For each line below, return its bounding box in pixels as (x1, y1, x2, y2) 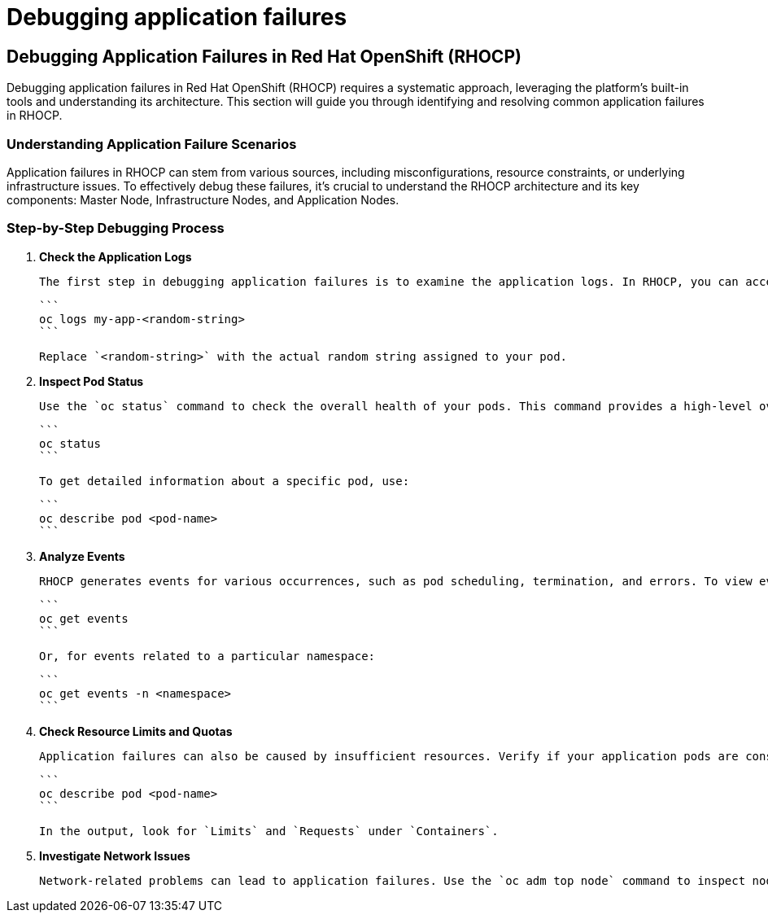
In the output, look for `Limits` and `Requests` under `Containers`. (39, 824, 499, 838)
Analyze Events (39, 549, 125, 563)
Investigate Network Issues (39, 848, 190, 863)
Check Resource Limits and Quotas (39, 724, 233, 738)
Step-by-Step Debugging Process (7, 220, 225, 237)
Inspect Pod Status (39, 374, 144, 388)
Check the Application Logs (39, 249, 192, 264)
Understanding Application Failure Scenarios (7, 135, 297, 152)
